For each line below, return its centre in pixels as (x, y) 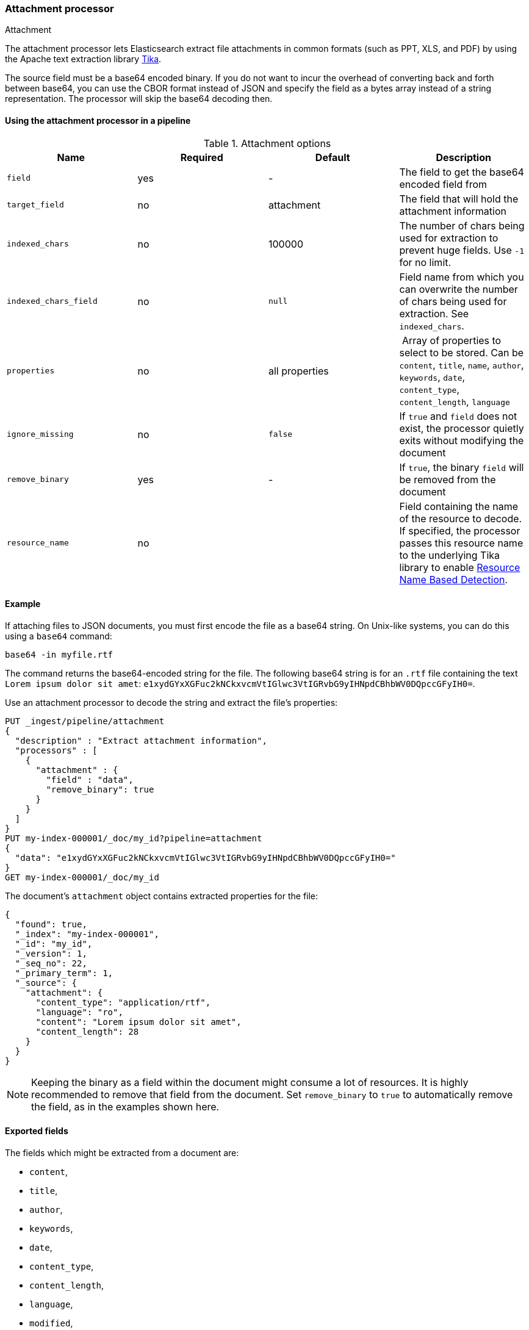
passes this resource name (461, 543)
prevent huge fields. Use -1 (462, 250)
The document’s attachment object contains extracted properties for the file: (162, 896)
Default (333, 157)
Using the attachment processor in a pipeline (98, 120)
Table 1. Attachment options (267, 143)
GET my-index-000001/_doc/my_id (82, 877)
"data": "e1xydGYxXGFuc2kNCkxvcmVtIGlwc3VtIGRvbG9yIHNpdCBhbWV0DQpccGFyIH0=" (205, 857)
